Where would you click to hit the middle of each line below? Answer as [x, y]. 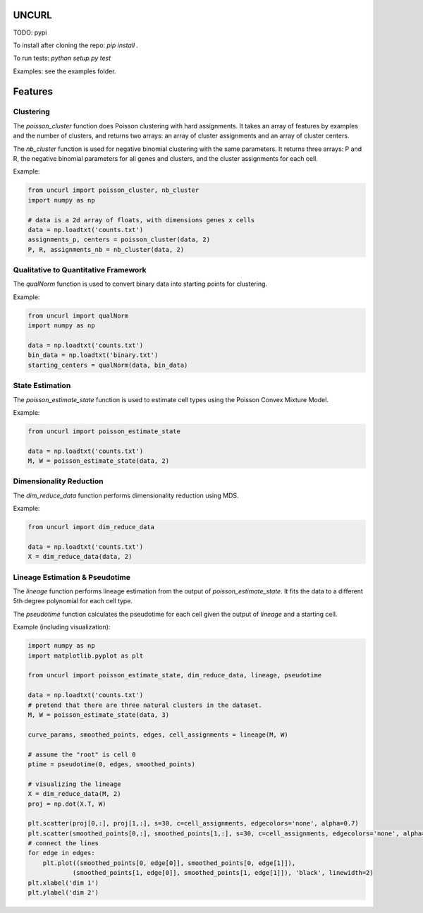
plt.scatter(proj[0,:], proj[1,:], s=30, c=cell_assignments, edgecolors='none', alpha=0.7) [193, 823]
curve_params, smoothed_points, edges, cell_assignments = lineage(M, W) [158, 734]
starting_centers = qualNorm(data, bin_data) [108, 365]
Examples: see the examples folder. [65, 71]
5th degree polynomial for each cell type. [73, 601]
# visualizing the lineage [74, 784]
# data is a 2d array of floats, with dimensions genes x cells [141, 220]
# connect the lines [63, 844]
